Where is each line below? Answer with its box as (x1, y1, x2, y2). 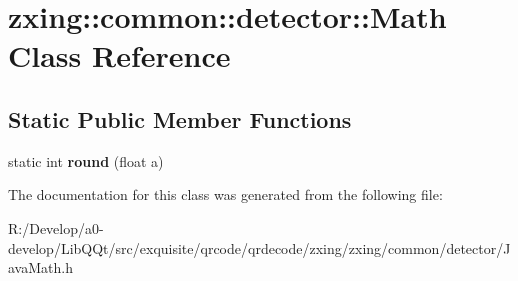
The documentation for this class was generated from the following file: (8, 184, 443, 205)
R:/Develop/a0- (8, 217, 104, 238)
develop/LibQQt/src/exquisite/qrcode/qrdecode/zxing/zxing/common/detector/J (8, 237, 511, 258)
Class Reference (8, 35, 231, 76)
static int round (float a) (8, 150, 164, 171)
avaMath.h (8, 257, 73, 278)
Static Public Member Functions (8, 103, 352, 134)
